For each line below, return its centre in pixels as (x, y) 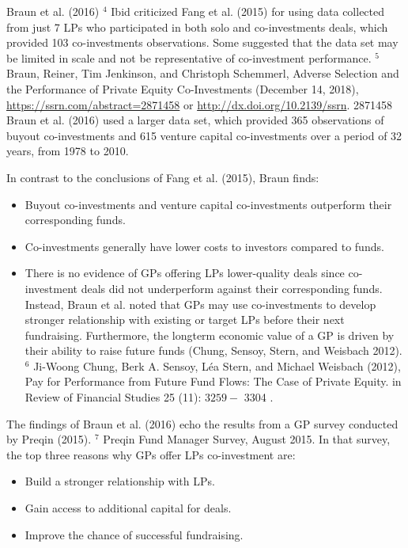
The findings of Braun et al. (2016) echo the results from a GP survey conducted (202, 423)
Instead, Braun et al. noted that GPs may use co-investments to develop (200, 304)
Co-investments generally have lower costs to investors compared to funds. (204, 246)
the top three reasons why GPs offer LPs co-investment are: (151, 454)
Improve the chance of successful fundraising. (134, 534)
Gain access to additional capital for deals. (128, 508)
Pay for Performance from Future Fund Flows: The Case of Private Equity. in (213, 381)
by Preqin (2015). (49, 439)
